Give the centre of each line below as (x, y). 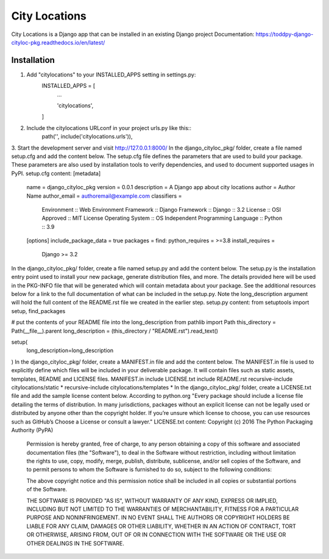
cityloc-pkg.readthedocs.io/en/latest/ (58, 42)
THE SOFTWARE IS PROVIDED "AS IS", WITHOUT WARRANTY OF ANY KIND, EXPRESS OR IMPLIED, (152, 500)
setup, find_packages (38, 311)
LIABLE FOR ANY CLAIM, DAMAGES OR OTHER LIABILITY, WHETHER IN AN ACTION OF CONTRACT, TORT (161, 526)
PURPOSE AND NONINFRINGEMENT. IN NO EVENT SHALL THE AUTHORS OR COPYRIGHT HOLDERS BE (158, 518)
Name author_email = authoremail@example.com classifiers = (104, 196)
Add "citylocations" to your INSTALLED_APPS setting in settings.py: (111, 74)
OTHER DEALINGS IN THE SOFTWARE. (76, 543)
